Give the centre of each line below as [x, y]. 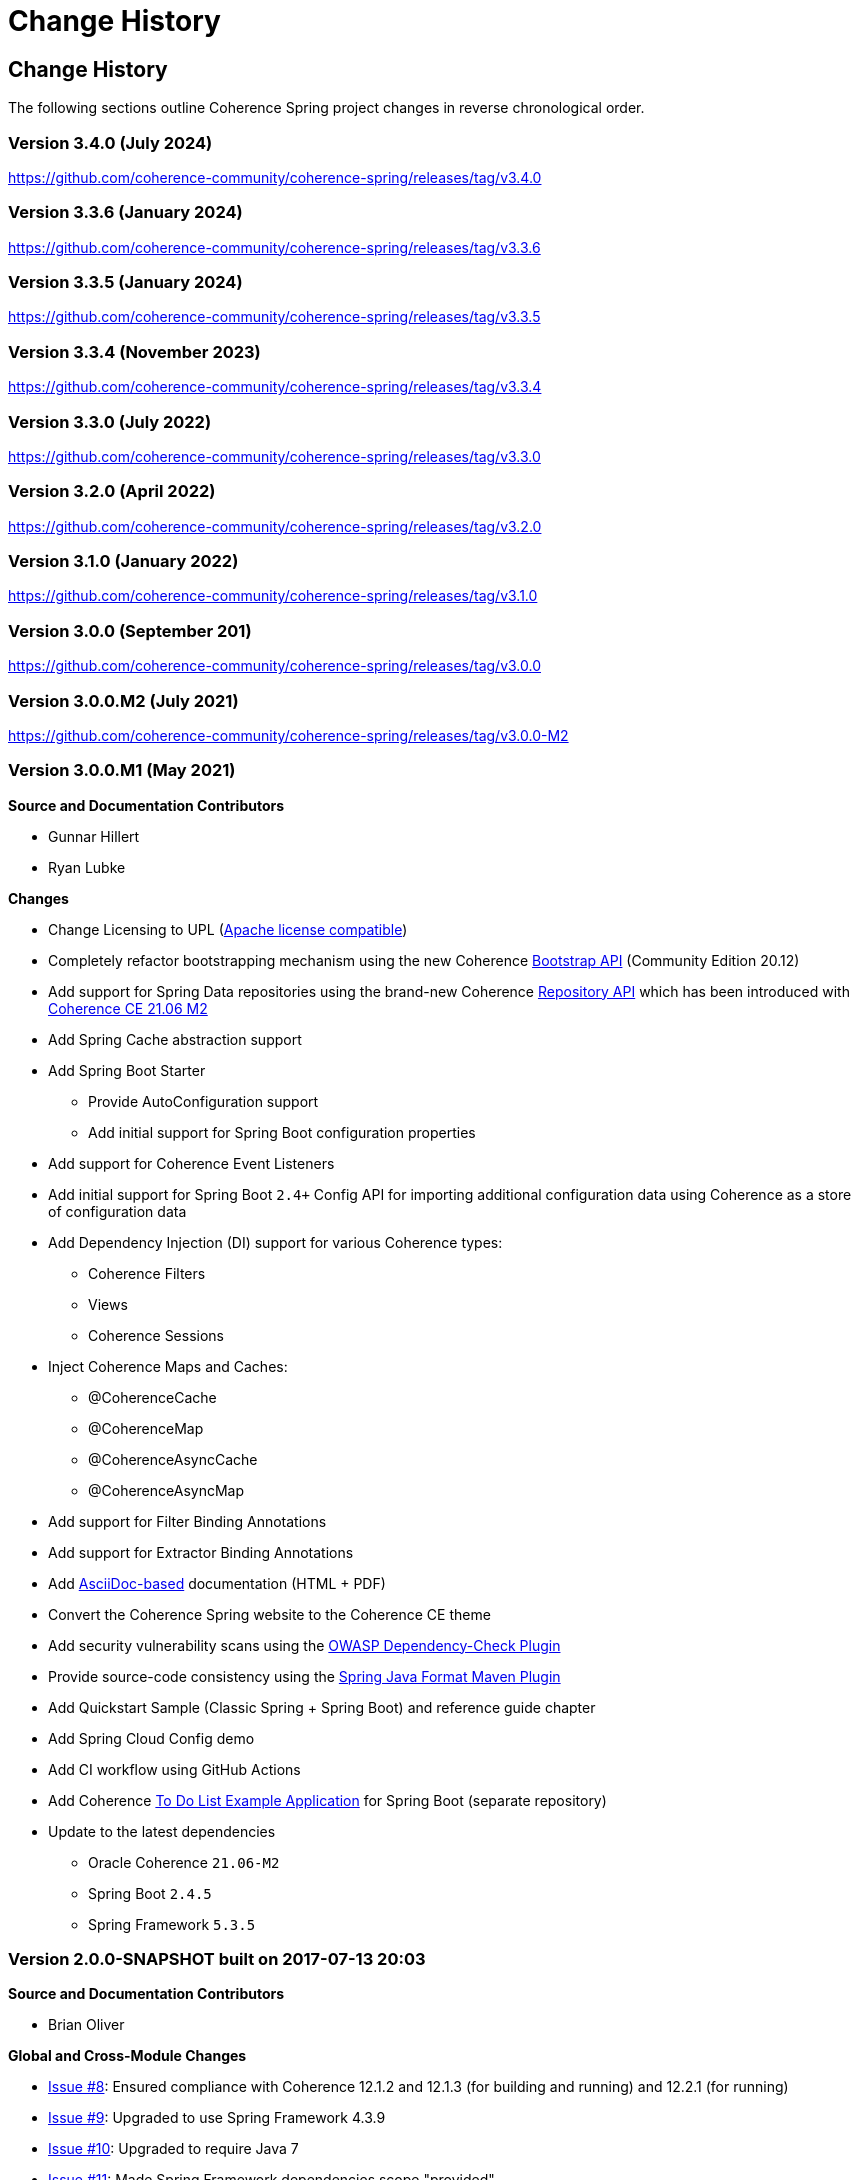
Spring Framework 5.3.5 [172, 1924]
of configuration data [117, 1211]
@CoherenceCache [152, 1397]
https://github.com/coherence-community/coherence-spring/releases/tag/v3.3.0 [274, 456]
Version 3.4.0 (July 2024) [110, 142]
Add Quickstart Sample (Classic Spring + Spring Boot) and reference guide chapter [322, 1707]
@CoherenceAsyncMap [166, 1490]
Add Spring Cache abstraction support [175, 1039]
